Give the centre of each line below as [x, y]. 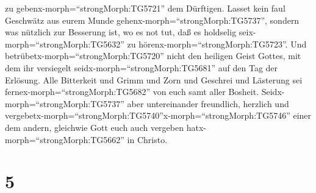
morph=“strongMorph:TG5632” [65, 44]
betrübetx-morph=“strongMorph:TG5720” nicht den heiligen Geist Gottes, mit [153, 56]
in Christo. [147, 139]
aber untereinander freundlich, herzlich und [208, 103]
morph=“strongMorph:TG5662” [65, 139]
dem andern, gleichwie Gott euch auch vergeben [94, 127]
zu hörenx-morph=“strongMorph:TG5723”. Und [217, 44]
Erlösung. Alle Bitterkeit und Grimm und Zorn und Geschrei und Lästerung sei [154, 79]
